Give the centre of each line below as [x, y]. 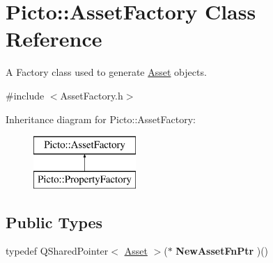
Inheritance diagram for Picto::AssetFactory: [101, 119]
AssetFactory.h [92, 95]
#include [25, 95]
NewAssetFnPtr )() [222, 251]
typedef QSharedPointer [57, 251]
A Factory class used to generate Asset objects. [106, 72]
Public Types [54, 222]
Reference [54, 39]
